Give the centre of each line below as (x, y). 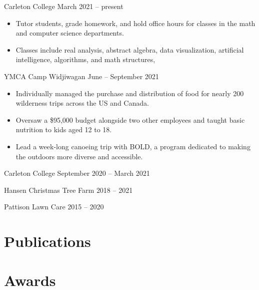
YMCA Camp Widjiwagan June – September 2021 (81, 76)
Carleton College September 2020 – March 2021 (77, 173)
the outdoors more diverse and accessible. (79, 156)
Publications (47, 241)
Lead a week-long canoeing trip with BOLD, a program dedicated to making (133, 146)
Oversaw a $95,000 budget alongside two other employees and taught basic (130, 119)
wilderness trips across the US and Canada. (82, 103)
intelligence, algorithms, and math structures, (85, 59)
